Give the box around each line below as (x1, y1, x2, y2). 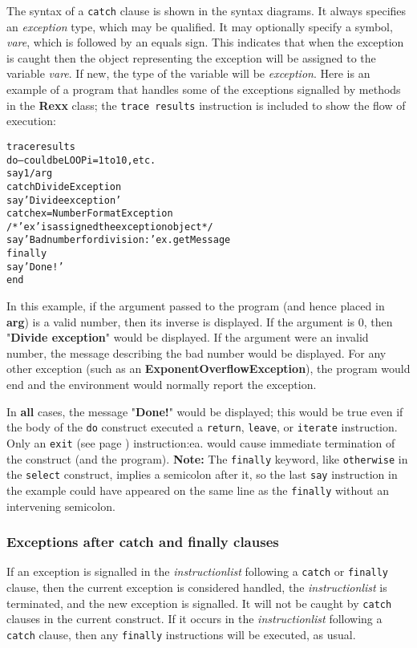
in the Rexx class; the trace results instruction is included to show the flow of (6, 96, 406, 113)
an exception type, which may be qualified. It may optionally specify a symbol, (6, 18, 393, 34)
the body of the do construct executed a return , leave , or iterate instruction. (6, 419, 398, 435)
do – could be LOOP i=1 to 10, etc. (6, 154, 156, 166)
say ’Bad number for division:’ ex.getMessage (6, 234, 231, 246)
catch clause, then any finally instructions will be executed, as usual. (6, 626, 356, 642)
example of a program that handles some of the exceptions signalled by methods (6, 81, 401, 98)
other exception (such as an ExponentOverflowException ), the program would (6, 360, 411, 377)
